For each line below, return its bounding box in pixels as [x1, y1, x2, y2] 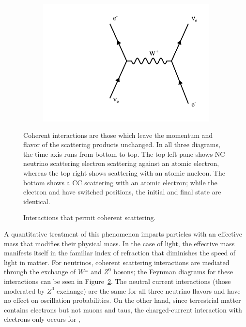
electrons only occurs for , [4, 314, 80, 324]
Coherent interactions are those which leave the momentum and [23, 130, 213, 140]
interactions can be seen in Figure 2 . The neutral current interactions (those [4, 276, 231, 286]
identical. [23, 196, 50, 206]
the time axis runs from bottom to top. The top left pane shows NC [23, 149, 225, 159]
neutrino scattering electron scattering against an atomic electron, [23, 158, 219, 168]
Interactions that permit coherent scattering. [23, 212, 156, 223]
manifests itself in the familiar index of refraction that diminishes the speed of [4, 248, 236, 258]
